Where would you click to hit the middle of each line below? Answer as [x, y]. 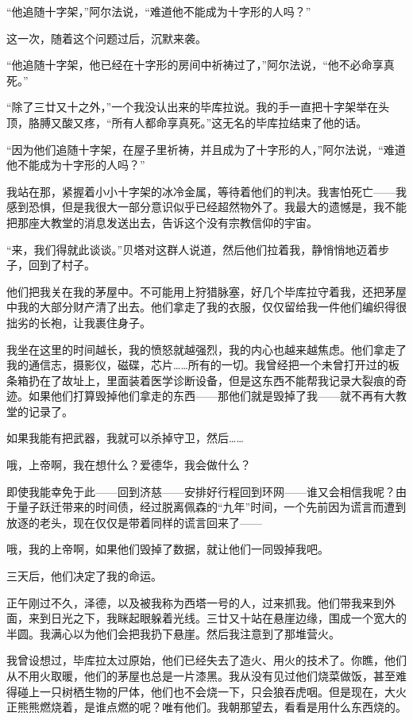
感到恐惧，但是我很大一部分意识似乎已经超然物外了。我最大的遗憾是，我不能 [206, 207]
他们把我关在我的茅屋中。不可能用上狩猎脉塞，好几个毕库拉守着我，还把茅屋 [206, 291]
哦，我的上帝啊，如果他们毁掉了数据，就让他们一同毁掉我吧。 [168, 549]
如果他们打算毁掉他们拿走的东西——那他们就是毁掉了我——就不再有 [206, 396]
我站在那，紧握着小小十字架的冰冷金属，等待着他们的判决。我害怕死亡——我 [206, 191]
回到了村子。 [62, 265]
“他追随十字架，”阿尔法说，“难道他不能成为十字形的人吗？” [159, 11]
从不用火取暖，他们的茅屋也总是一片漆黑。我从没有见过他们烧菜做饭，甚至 [201, 676]
